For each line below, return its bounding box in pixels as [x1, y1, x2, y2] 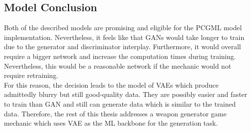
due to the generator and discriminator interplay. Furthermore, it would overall [4, 41, 241, 52]
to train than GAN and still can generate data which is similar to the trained [4, 98, 236, 109]
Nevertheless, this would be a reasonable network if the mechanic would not [4, 60, 231, 71]
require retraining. [4, 70, 59, 80]
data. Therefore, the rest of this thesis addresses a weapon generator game [4, 108, 227, 118]
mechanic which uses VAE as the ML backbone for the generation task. [4, 118, 218, 128]
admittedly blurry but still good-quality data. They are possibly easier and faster [4, 89, 248, 99]
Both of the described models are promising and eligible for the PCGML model [4, 22, 242, 33]
